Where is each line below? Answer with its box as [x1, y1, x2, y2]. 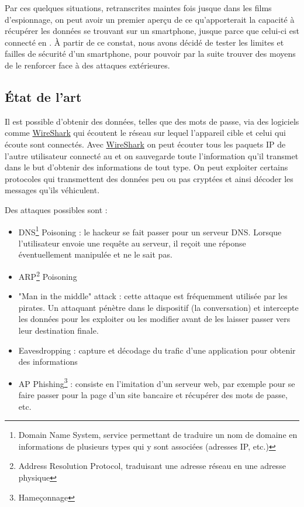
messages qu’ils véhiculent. [5, 184, 100, 196]
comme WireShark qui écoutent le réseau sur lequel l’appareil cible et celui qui [5, 126, 286, 139]
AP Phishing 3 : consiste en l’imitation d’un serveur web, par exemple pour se [18, 375, 295, 389]
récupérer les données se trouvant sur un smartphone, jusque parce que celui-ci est [5, 25, 299, 37]
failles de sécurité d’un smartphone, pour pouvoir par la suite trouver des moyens [5, 47, 296, 60]
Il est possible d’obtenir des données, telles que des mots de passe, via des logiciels [5, 115, 299, 127]
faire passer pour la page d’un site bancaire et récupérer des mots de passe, [18, 389, 288, 401]
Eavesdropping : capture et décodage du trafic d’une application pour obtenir [18, 344, 296, 356]
